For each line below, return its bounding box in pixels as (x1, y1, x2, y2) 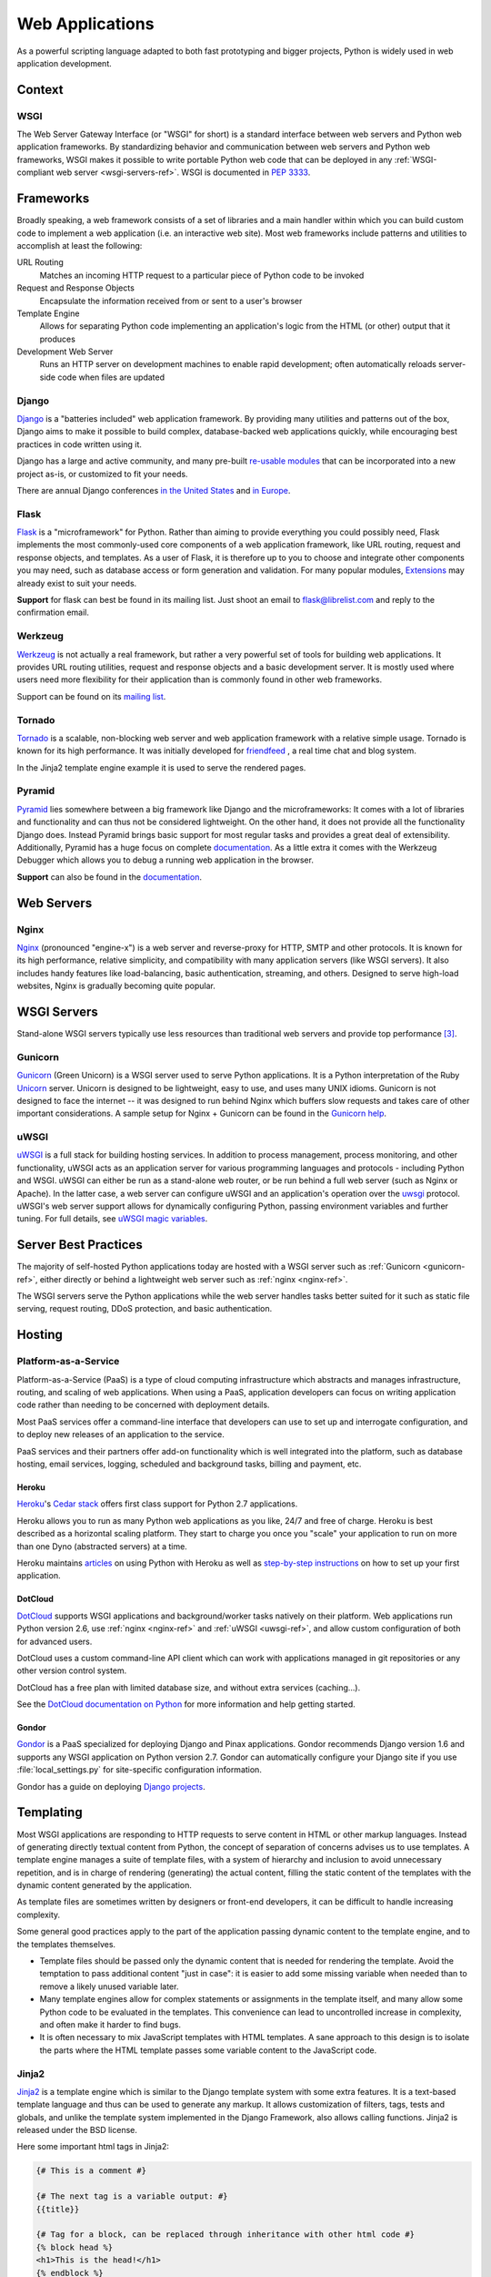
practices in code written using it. (16, 438, 143, 450)
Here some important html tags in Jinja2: (16, 2141, 170, 2152)
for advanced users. (16, 1636, 93, 1647)
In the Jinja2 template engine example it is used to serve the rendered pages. (16, 761, 306, 773)
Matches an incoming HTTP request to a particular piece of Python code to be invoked (39, 270, 365, 281)
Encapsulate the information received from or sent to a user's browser (39, 295, 303, 306)
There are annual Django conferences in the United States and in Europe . (16, 485, 291, 495)
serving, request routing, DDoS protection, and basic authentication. (16, 1303, 273, 1314)
